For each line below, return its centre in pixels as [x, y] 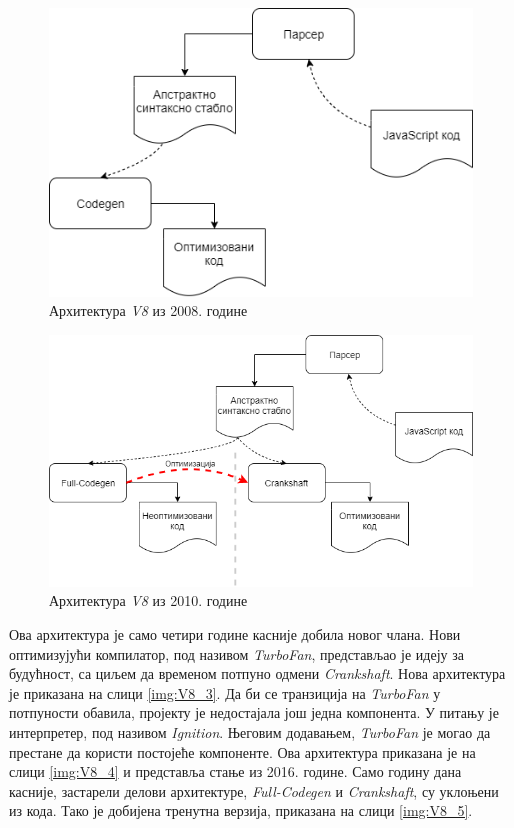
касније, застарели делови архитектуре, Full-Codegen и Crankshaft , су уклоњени [254, 790]
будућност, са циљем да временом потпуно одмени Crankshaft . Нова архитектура [257, 673]
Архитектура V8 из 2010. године [148, 600]
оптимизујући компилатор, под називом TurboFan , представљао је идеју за [236, 653]
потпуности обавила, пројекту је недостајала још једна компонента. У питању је [254, 712]
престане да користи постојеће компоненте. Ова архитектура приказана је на [242, 751]
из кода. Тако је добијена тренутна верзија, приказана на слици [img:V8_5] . [241, 810]
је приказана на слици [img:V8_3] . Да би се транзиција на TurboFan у [225, 692]
